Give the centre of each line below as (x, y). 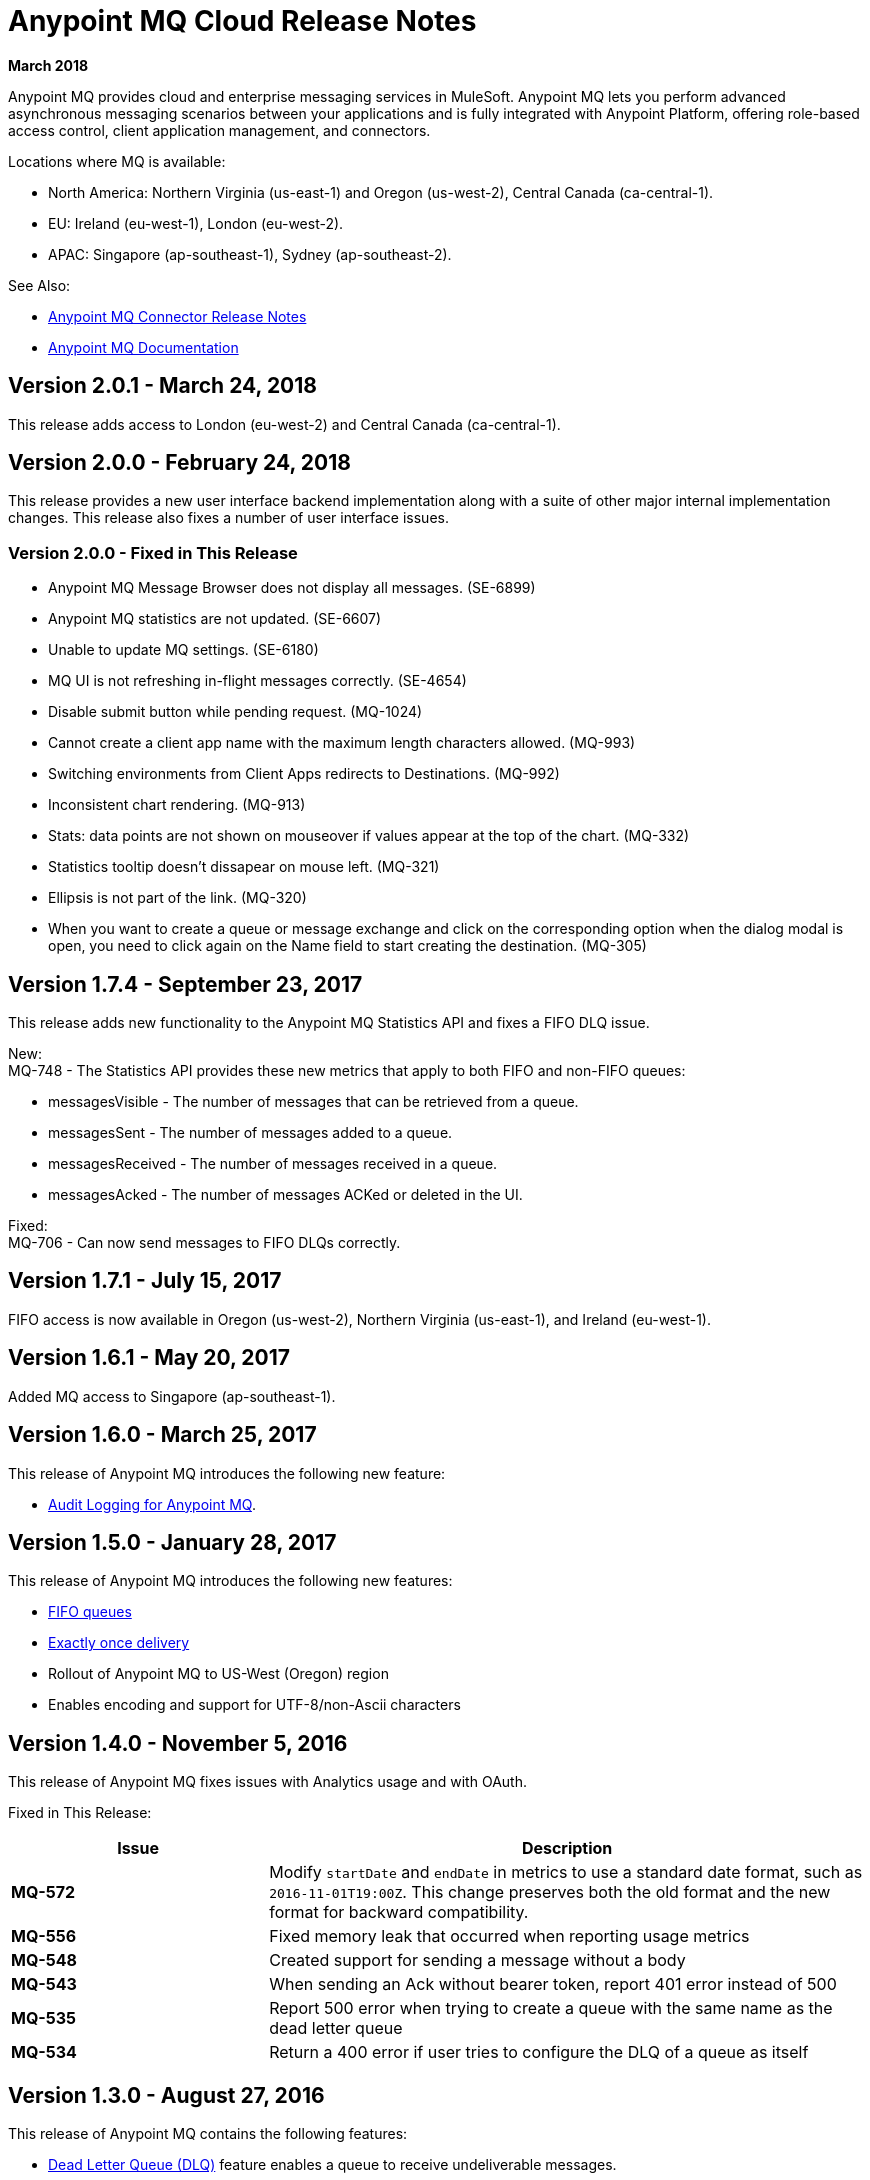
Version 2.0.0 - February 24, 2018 (179, 463)
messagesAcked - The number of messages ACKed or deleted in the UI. (285, 1195)
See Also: (39, 285)
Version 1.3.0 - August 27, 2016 (166, 2095)
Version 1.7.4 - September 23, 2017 (185, 984)
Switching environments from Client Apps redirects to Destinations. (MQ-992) (304, 774)
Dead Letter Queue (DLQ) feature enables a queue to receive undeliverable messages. (332, 2165)
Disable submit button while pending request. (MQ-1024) (235, 712)
